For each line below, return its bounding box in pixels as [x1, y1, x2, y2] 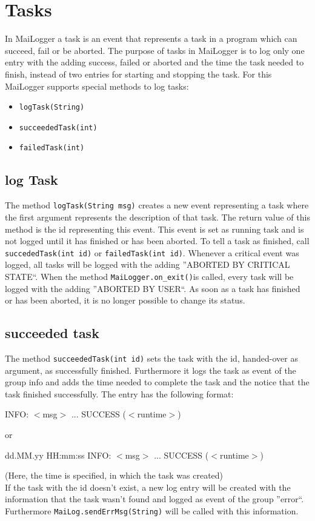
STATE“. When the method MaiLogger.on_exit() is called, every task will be [5, 270, 294, 282]
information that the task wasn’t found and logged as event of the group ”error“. [5, 493, 304, 505]
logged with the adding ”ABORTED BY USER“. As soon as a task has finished [5, 282, 300, 294]
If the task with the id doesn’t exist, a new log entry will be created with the [5, 480, 291, 493]
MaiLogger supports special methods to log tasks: [5, 79, 189, 92]
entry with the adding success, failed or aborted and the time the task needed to [5, 56, 304, 68]
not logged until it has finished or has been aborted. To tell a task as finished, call [5, 234, 310, 247]
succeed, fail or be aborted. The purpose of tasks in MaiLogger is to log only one [5, 44, 305, 56]
